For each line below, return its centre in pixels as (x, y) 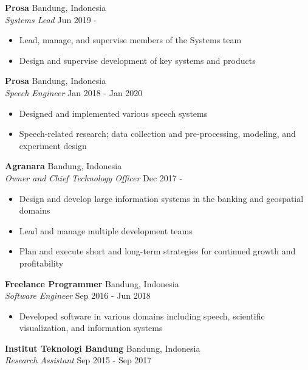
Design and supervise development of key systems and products (137, 60)
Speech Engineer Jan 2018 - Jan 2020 (74, 92)
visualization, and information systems (91, 328)
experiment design (53, 145)
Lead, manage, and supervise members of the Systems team (130, 40)
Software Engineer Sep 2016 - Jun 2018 (78, 295)
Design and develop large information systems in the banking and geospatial (161, 198)
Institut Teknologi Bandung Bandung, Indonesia (103, 348)
